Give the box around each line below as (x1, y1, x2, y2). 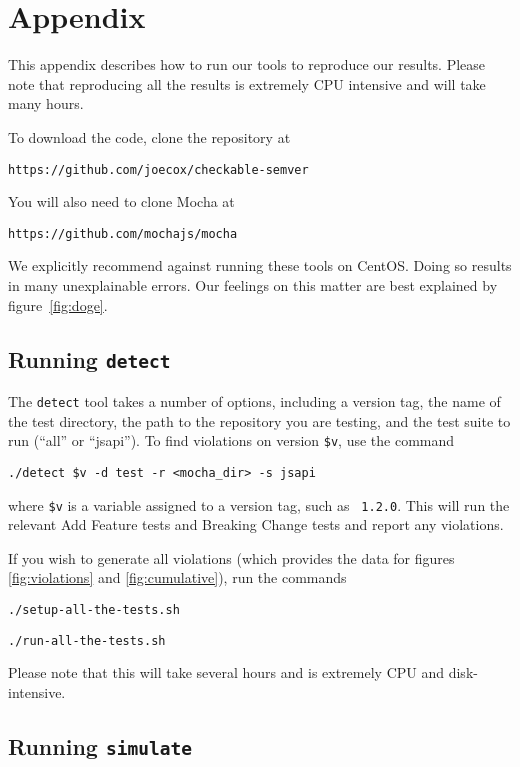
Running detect (8, 343, 171, 374)
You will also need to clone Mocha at (8, 191, 235, 212)
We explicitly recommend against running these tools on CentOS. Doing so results (8, 255, 512, 276)
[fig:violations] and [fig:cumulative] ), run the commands (8, 567, 347, 588)
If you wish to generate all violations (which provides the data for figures (8, 547, 455, 568)
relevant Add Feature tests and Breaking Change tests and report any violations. (8, 514, 504, 535)
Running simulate (8, 730, 192, 761)
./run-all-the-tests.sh (8, 633, 166, 648)
